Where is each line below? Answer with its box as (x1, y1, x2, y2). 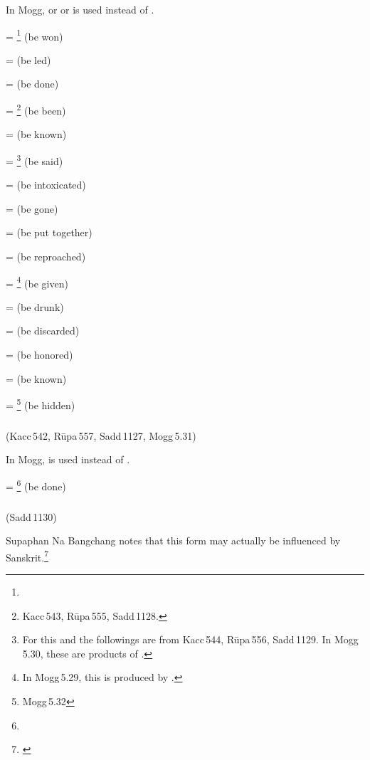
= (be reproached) (6, 248, 86, 263)
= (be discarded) (6, 323, 80, 338)
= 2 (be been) (6, 101, 66, 117)
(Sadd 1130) (6, 509, 57, 524)
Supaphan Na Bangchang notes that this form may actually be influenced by (6, 533, 341, 548)
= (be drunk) (6, 299, 64, 314)
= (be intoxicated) (6, 177, 86, 192)
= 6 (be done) (6, 476, 66, 493)
